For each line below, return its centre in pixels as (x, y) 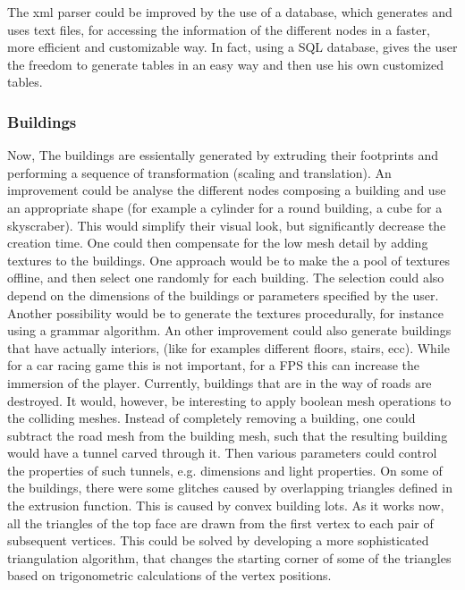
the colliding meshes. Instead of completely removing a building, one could (211, 418)
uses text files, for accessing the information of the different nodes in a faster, (219, 29)
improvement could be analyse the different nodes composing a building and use (227, 190)
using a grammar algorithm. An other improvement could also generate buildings (229, 330)
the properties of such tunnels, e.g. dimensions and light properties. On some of (225, 470)
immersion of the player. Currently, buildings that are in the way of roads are (220, 382)
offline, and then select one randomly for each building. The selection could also (226, 278)
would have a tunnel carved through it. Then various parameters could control (222, 453)
